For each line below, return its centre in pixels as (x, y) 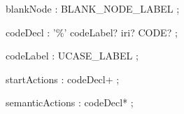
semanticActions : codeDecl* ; (70, 102)
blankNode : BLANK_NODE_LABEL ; (93, 8)
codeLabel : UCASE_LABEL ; (72, 56)
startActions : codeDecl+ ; (63, 79)
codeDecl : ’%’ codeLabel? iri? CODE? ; (92, 32)
